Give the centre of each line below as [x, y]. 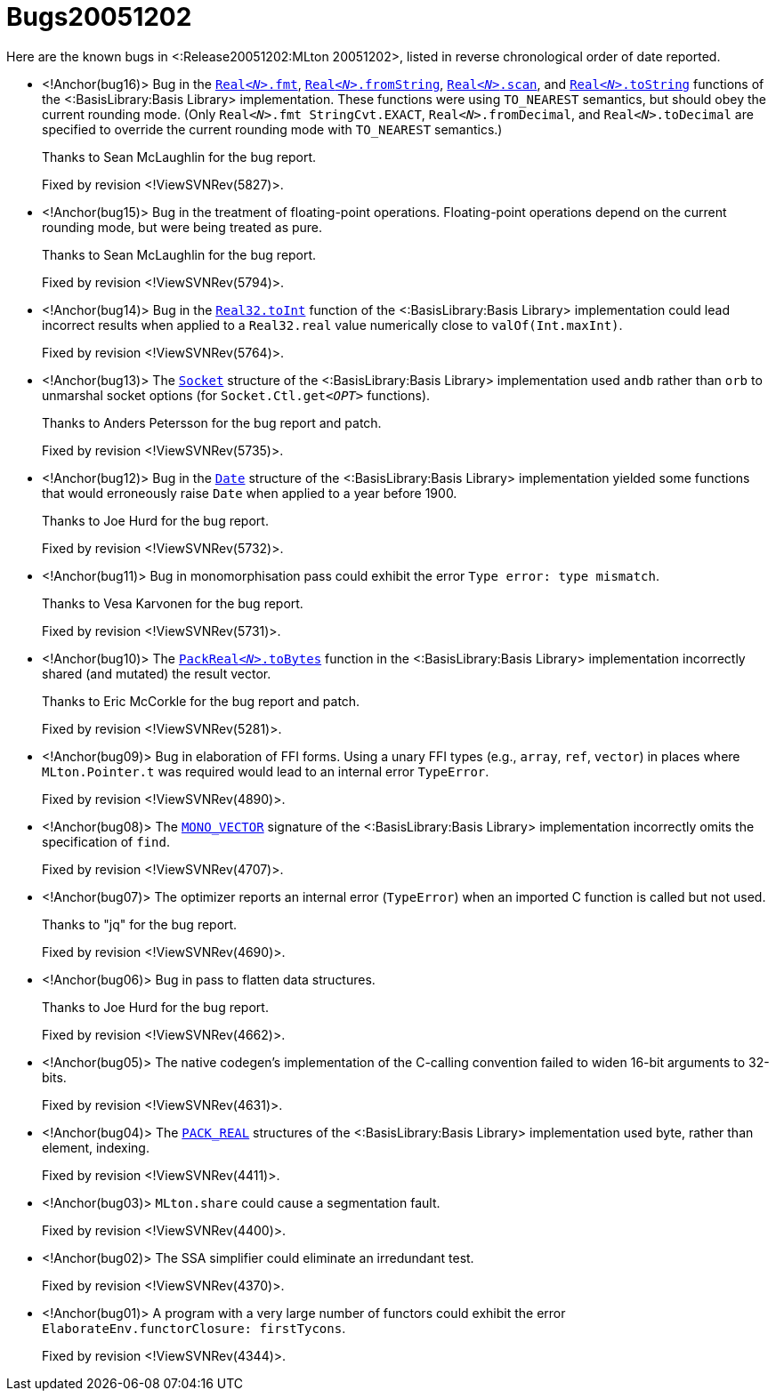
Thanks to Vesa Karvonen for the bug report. [173, 603]
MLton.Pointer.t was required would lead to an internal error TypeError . [266, 771]
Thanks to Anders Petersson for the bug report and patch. [212, 422]
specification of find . [106, 841]
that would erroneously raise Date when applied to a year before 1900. [250, 493]
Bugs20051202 [99, 17]
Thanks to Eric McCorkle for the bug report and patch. [201, 701]
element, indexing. [96, 1147]
